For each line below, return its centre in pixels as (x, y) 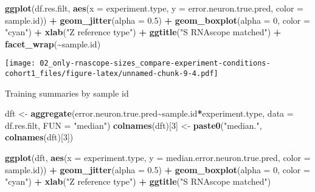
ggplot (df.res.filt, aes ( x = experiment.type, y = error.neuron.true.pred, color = (154, 8)
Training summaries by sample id (67, 93)
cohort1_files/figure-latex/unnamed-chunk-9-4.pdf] (112, 74)
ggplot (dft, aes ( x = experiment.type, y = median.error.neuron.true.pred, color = (158, 158)
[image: (20, 63)
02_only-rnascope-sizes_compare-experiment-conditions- (155, 63)
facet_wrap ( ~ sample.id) (53, 43)
